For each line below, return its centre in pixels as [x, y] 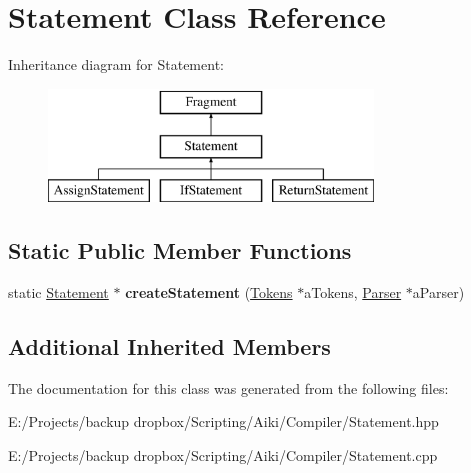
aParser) [438, 291]
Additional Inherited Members [169, 345]
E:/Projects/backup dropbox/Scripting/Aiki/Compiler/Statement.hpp [223, 421]
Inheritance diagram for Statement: [116, 64]
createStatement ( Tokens [209, 291]
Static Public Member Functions [180, 250]
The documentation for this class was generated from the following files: [228, 387]
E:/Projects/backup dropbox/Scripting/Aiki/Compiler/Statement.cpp [223, 454]
